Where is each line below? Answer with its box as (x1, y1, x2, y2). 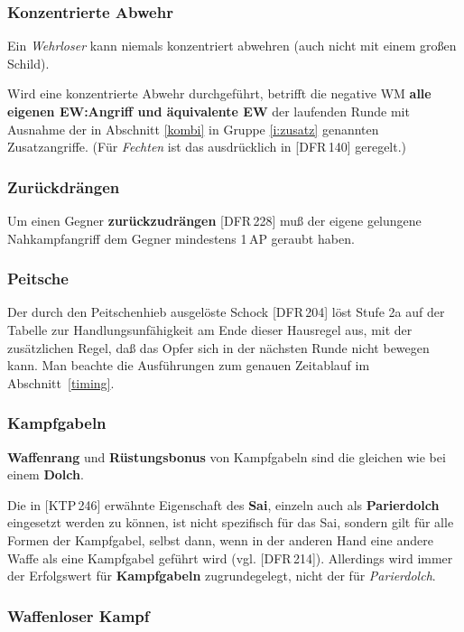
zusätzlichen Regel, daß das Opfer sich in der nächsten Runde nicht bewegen (7, 338, 430, 357)
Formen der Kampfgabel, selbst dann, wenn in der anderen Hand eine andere (7, 530, 433, 549)
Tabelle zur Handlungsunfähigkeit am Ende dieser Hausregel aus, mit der (7, 321, 413, 339)
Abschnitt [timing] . (7, 373, 115, 392)
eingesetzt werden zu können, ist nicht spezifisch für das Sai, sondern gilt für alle (7, 513, 454, 532)
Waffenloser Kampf (7, 604, 150, 627)
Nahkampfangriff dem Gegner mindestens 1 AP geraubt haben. (7, 228, 355, 247)
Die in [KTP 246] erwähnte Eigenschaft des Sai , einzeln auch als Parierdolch (7, 495, 440, 514)
